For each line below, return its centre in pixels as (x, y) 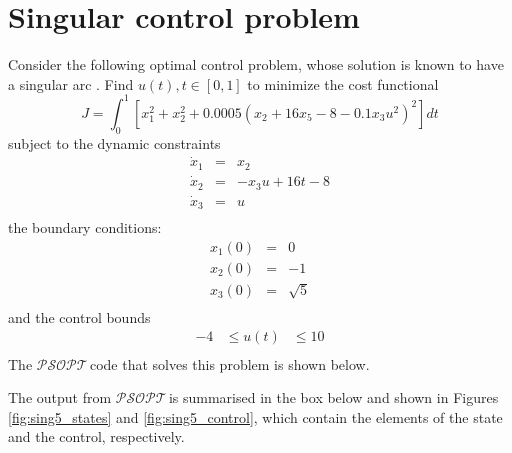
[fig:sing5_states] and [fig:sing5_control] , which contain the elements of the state (255, 416)
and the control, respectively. (96, 436)
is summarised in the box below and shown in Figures (333, 397)
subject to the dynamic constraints (114, 142)
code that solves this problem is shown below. (229, 363)
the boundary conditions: (85, 227)
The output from (60, 397)
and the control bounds (79, 316)
